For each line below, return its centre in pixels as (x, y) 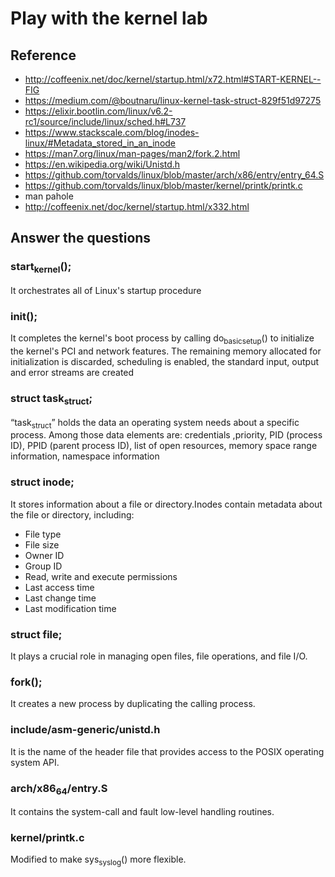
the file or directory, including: (72, 514)
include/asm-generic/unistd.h (85, 730)
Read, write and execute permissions (101, 576)
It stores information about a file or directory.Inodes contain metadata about (166, 504)
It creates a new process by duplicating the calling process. (133, 704)
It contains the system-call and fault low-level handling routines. (142, 812)
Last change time (60, 598)
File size (42, 544)
